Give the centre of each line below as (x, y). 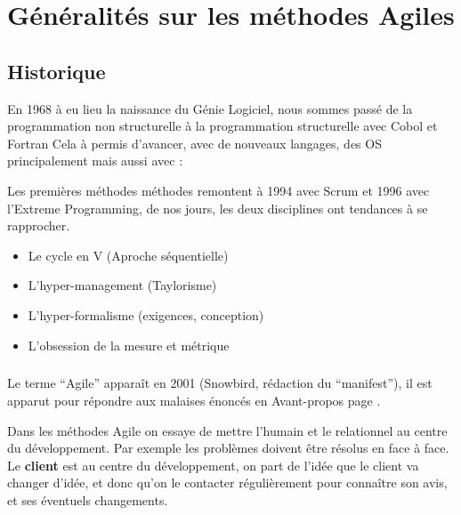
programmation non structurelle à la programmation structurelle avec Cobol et (222, 126)
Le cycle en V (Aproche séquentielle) (128, 255)
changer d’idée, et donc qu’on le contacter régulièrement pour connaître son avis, (227, 483)
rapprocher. (39, 225)
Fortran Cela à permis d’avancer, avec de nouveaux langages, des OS (194, 143)
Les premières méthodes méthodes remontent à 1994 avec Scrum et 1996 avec (218, 190)
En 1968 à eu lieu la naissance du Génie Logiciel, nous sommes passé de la (210, 108)
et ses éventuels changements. (88, 500)
